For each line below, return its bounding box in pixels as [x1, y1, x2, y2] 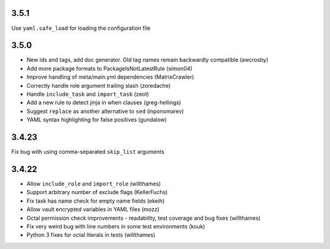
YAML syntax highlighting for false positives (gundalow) [26, 116, 167, 123]
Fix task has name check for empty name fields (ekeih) [26, 197, 165, 204]
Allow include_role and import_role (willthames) [26, 180, 161, 187]
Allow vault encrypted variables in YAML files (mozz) [26, 206, 160, 213]
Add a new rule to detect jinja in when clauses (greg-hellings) [26, 99, 182, 106]
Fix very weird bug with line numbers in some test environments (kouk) [26, 223, 205, 230]
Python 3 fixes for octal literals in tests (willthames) [26, 231, 156, 239]
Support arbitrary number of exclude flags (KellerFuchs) [26, 189, 168, 196]
